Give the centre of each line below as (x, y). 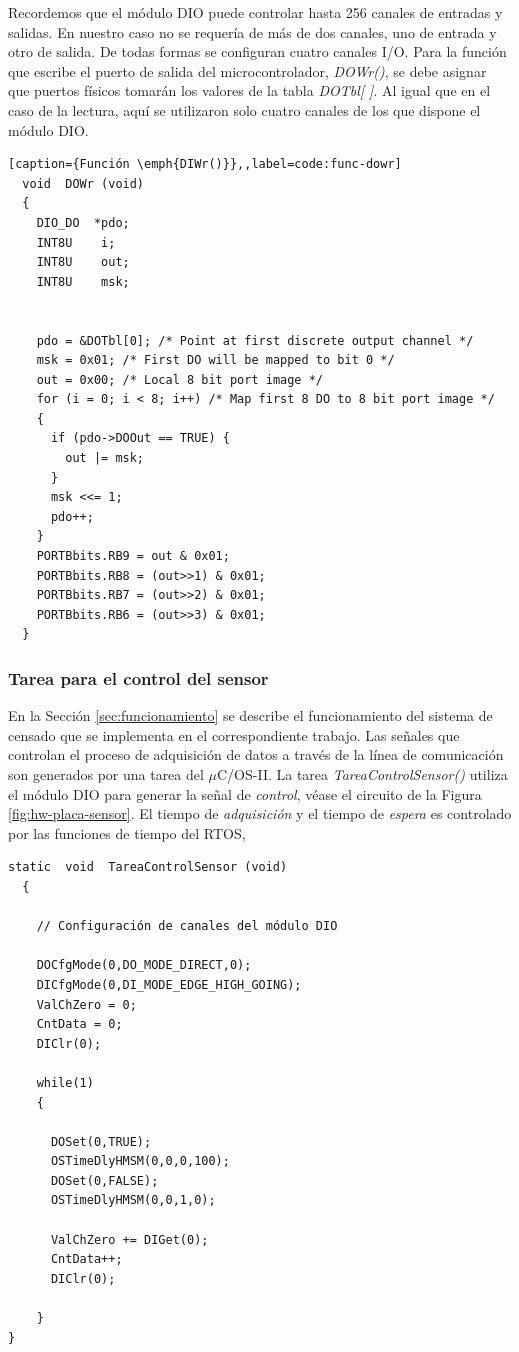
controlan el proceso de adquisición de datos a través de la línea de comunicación (256, 754)
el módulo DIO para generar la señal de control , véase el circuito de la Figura (245, 793)
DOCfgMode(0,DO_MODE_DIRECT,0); (144, 965)
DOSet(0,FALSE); (104, 1180)
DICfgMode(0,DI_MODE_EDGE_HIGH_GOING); (169, 984)
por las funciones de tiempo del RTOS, (127, 832)
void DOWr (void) (83, 183)
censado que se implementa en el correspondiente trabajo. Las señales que (234, 734)
